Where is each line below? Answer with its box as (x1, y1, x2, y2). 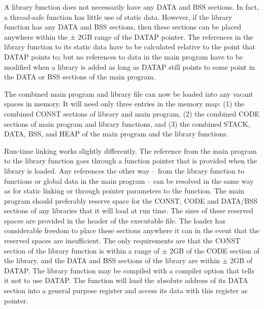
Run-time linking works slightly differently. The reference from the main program (4, 145, 257, 156)
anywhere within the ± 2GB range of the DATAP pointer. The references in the (4, 31, 253, 42)
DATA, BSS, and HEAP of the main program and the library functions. (4, 128, 228, 139)
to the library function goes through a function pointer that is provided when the (4, 155, 257, 166)
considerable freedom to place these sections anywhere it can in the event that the (4, 225, 259, 236)
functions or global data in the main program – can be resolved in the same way (4, 175, 254, 186)
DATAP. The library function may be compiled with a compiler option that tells (4, 265, 254, 275)
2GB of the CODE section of (170, 245, 259, 256)
